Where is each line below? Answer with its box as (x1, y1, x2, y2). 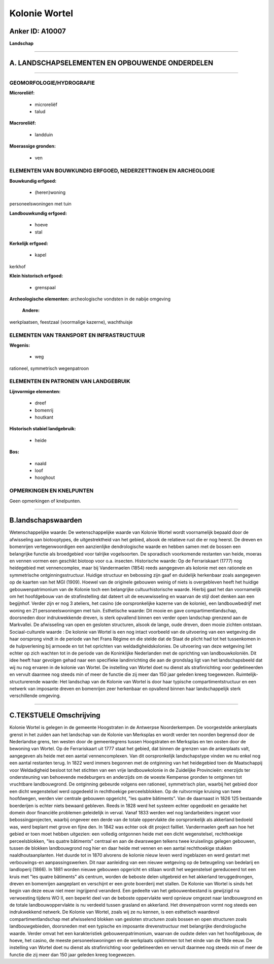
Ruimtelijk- (236, 671, 258, 677)
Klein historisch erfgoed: (9, 273, 63, 279)
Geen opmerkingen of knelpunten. (9, 498, 81, 504)
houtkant (35, 414, 53, 421)
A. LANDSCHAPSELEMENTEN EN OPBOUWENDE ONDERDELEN (9, 58, 214, 67)
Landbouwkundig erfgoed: (9, 210, 67, 216)
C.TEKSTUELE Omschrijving (9, 711, 101, 720)
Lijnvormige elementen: (9, 388, 61, 394)
